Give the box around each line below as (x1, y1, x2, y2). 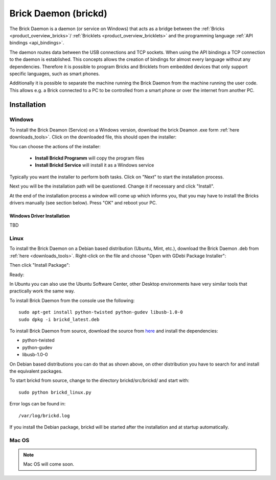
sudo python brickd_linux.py (18, 389, 91, 395)
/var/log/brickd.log (18, 413, 70, 419)
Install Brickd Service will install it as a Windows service (35, 162, 154, 168)
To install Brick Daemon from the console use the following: (9, 297, 135, 304)
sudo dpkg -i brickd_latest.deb (18, 316, 100, 322)
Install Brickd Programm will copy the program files (35, 155, 145, 161)
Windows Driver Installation (9, 213, 70, 219)
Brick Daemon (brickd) (9, 8, 107, 19)
